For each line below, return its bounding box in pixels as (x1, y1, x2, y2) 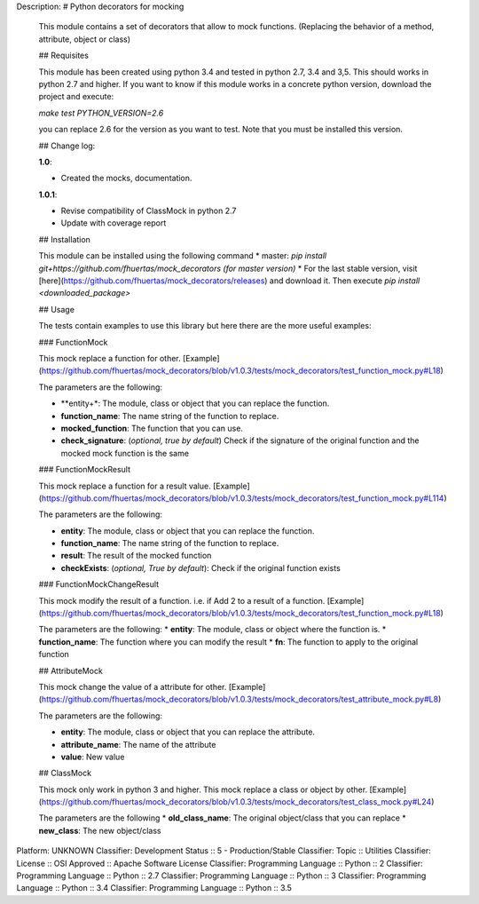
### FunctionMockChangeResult (38, 579, 160, 590)
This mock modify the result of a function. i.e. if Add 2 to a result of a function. (38, 595, 326, 606)
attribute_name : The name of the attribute (60, 739, 216, 749)
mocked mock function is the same (60, 448, 190, 458)
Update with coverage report (60, 218, 167, 228)
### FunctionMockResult (38, 464, 131, 475)
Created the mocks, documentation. (60, 173, 192, 184)
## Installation (38, 234, 90, 244)
